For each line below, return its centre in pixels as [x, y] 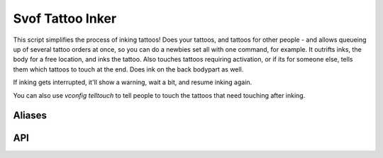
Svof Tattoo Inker [65, 18]
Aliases [30, 116]
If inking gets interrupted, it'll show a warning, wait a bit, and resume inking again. [133, 82]
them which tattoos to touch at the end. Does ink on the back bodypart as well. [128, 69]
